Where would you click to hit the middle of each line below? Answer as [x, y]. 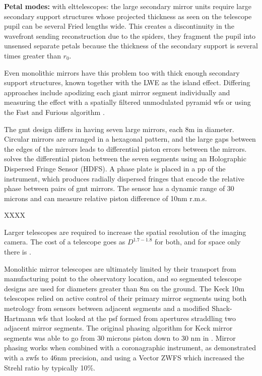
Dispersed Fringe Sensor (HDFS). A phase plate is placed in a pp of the [115, 168]
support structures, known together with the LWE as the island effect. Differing [127, 82]
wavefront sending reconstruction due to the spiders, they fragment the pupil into [130, 36]
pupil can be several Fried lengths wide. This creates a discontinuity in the [119, 26]
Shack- [222, 308]
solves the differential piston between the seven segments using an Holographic [125, 159]
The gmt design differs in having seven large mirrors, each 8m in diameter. [119, 129]
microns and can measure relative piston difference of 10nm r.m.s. [106, 198]
